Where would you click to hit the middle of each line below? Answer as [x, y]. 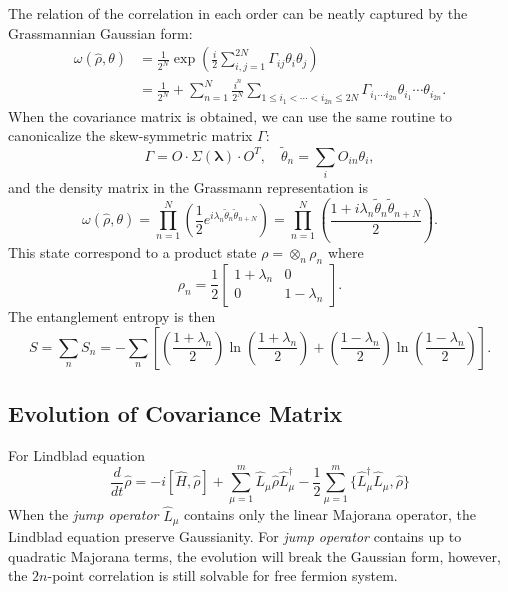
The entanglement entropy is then [112, 315]
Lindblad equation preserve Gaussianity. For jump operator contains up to [235, 536]
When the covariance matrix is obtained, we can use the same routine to [230, 115]
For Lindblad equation [76, 454]
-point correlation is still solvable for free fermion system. [222, 575]
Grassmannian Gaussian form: [100, 32]
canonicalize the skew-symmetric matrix [130, 135]
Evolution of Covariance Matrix [175, 412]
